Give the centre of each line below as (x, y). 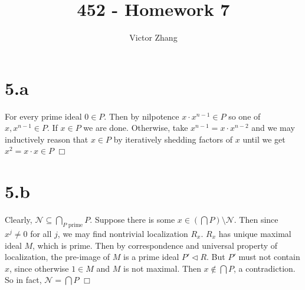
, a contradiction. (265, 268)
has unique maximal (255, 233)
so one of (245, 116)
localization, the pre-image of (58, 257)
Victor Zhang (153, 37)
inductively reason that (47, 139)
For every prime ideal (43, 116)
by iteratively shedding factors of (173, 139)
